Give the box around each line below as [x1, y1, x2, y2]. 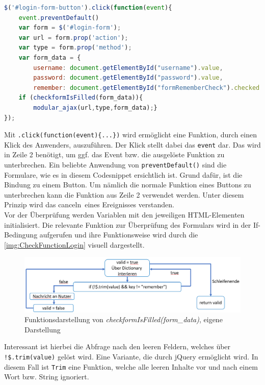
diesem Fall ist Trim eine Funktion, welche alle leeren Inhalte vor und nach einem [4, 361, 258, 372]
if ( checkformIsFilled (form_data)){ [18, 94, 143, 102]
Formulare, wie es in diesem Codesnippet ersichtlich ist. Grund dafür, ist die [4, 169, 243, 180]
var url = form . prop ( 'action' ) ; [18, 34, 128, 41]
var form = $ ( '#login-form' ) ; [18, 24, 121, 32]
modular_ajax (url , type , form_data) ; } [33, 104, 157, 111]
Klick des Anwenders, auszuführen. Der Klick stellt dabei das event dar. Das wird [4, 139, 261, 150]
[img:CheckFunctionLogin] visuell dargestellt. [4, 239, 145, 250]
